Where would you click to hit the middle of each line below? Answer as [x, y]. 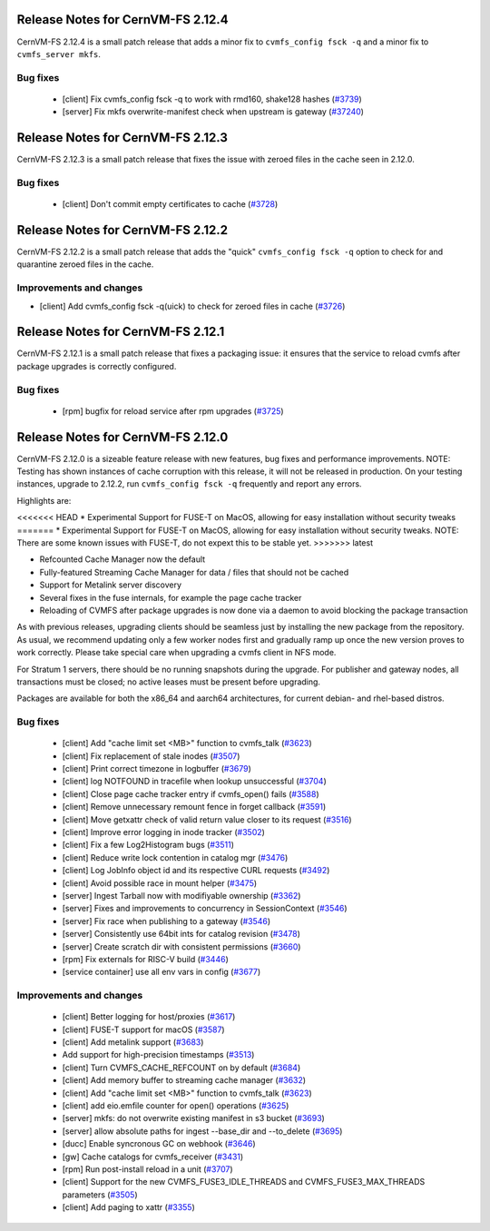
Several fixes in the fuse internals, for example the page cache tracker [171, 597]
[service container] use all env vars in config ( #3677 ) [162, 972]
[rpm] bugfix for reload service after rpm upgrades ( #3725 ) [173, 411]
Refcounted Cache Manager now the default [122, 559]
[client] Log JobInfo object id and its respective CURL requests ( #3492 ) [196, 871]
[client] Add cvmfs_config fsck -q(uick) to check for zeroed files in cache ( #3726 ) [192, 306]
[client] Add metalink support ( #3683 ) [133, 1042]
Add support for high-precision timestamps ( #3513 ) [158, 1055]
